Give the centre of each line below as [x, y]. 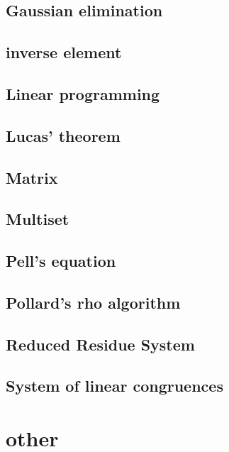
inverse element [64, 52]
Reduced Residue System [100, 344]
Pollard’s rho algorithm [93, 302]
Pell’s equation [61, 261]
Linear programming [83, 93]
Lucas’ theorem [63, 135]
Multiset [38, 219]
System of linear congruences [114, 386]
